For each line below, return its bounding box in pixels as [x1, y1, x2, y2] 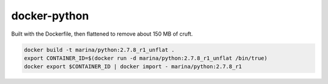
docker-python [11, 9, 89, 22]
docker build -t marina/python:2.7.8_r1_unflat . [24, 46, 175, 53]
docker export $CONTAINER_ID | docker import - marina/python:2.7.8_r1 [24, 63, 242, 70]
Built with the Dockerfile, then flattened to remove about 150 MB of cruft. [11, 30, 193, 37]
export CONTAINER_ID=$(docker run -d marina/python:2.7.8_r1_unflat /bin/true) [24, 54, 268, 62]
